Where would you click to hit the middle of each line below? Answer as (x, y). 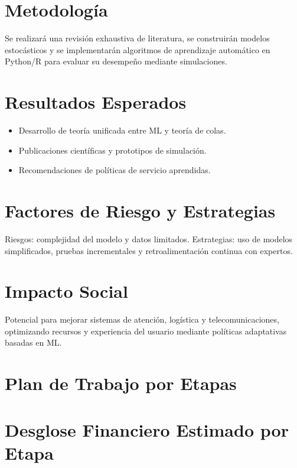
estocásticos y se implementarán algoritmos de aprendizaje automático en (138, 49)
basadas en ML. (33, 342)
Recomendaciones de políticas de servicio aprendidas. (115, 170)
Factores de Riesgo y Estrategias (140, 210)
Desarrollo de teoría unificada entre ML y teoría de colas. (122, 130)
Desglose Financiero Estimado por (147, 429)
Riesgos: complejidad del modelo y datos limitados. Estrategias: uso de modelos (149, 238)
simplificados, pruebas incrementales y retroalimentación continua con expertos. (149, 250)
